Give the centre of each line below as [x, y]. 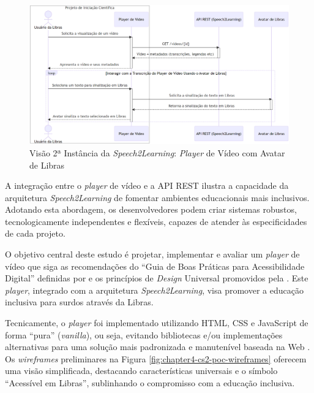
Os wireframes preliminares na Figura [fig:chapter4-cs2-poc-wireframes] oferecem [156, 358]
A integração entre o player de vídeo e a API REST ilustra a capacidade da [147, 185]
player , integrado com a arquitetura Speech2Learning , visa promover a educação [154, 290]
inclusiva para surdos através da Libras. [79, 302]
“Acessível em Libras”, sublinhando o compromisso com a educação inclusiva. [150, 383]
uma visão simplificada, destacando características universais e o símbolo [141, 371]
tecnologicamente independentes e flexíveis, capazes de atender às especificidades [156, 221]
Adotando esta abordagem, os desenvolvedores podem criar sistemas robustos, [151, 209]
